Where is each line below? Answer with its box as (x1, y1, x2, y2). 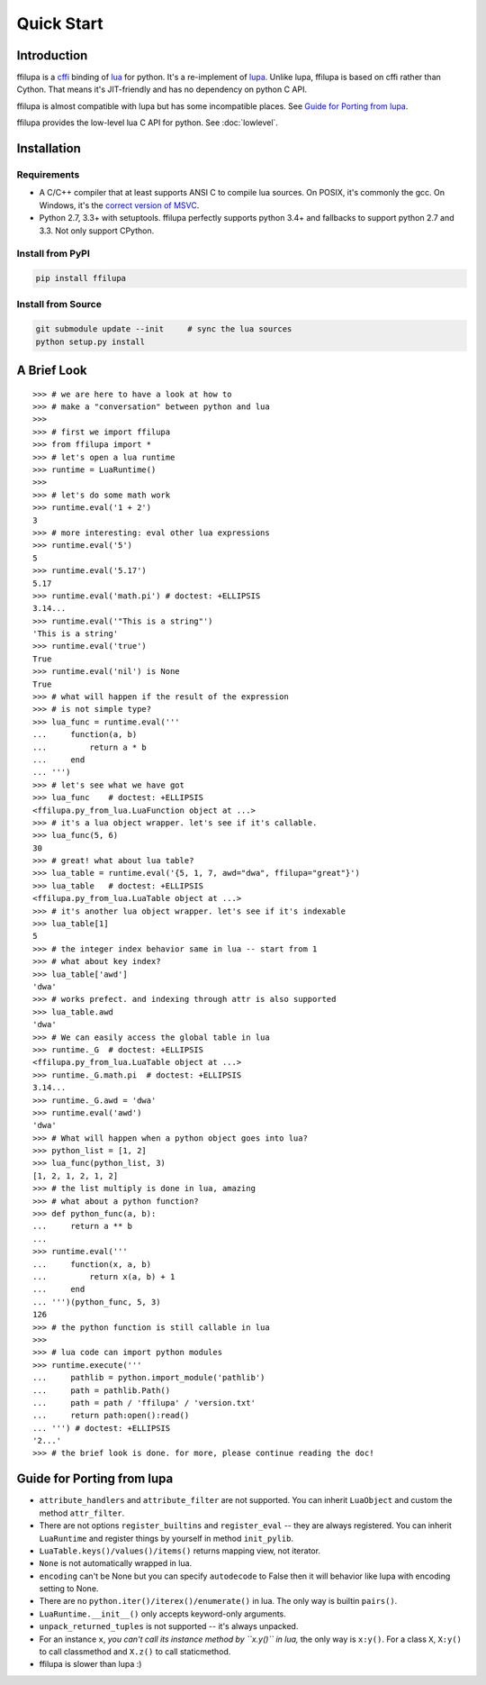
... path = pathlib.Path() (32, 1385, 171, 1396)
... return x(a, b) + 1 (32, 1271, 175, 1281)
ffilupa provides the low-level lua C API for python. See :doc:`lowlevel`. (16, 117, 279, 128)
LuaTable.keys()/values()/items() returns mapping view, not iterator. (39, 1545, 321, 1556)
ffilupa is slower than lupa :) (39, 1659, 142, 1670)
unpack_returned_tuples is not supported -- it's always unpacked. (39, 1621, 299, 1632)
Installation (16, 141, 81, 157)
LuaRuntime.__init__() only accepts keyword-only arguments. (39, 1608, 287, 1619)
